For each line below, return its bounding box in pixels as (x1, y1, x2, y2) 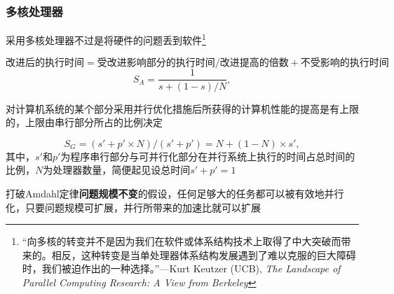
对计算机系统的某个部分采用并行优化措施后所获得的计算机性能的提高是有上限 (6, 101, 359, 115)
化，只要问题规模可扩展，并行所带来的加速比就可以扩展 (6, 199, 261, 214)
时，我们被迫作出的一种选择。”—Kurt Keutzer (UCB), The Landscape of (22, 261, 341, 276)
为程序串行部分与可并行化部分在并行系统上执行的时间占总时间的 (60, 148, 355, 163)
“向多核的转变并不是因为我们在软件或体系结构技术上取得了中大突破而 (22, 234, 341, 248)
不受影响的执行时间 (300, 58, 389, 69)
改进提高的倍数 (219, 58, 289, 69)
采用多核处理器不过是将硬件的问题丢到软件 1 (6, 31, 206, 47)
